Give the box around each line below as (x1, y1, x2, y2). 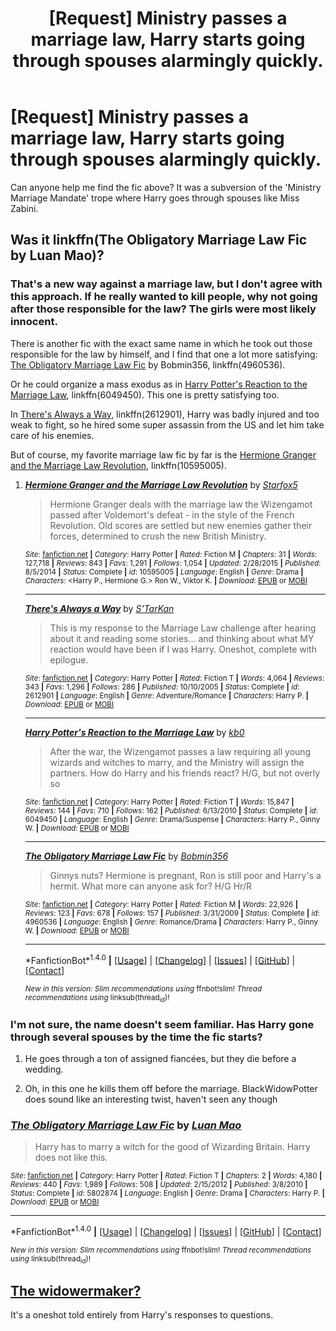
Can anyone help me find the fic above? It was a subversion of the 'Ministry (10, 181, 322, 193)
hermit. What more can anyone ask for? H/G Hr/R (49, 880, 252, 892)
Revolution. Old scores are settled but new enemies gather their (49, 519, 313, 531)
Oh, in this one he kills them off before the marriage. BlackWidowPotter (24, 1082, 318, 1094)
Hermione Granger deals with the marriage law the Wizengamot (49, 498, 313, 510)
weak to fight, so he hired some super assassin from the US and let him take (10, 418, 325, 431)
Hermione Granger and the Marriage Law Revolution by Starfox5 (24, 478, 298, 491)
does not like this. (34, 1152, 108, 1164)
